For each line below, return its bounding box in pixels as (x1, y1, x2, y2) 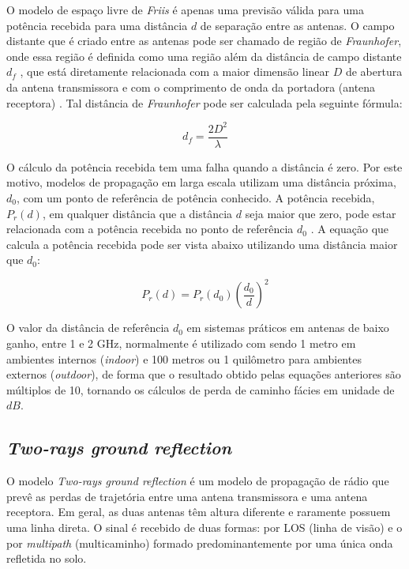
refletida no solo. (6, 550, 87, 567)
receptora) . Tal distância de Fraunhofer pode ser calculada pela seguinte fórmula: (6, 94, 403, 111)
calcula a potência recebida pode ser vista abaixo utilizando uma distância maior (6, 236, 398, 252)
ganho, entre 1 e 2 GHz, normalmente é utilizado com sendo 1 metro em (6, 334, 356, 351)
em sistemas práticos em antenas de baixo (186, 319, 389, 336)
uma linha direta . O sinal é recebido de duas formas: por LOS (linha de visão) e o (6, 518, 403, 535)
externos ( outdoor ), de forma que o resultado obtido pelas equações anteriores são (6, 366, 401, 382)
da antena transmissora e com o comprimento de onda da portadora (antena (6, 78, 376, 95)
